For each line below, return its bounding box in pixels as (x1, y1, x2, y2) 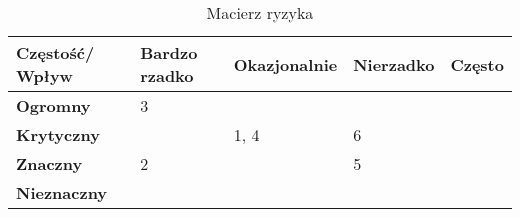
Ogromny (16, 94, 91, 117)
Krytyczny (16, 123, 100, 146)
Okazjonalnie (233, 52, 338, 76)
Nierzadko (353, 52, 435, 76)
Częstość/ (16, 41, 95, 64)
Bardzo (140, 41, 198, 64)
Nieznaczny (16, 181, 108, 204)
